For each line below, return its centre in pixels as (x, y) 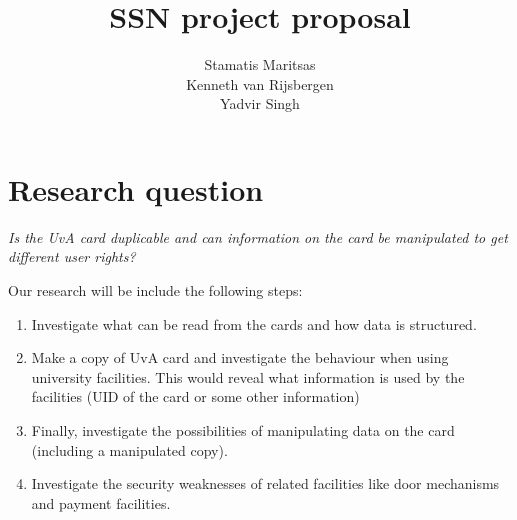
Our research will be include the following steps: (155, 290)
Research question (136, 188)
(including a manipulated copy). (129, 449)
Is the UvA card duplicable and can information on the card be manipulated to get (258, 236)
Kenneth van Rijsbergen (260, 83)
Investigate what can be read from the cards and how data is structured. (254, 323)
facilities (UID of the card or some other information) (195, 396)
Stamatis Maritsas (260, 64)
